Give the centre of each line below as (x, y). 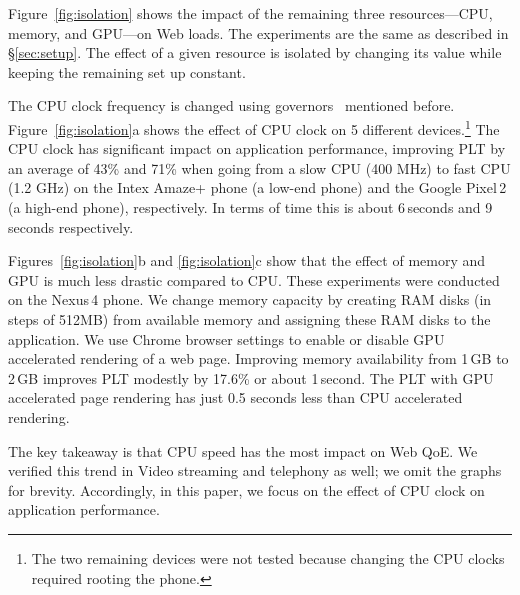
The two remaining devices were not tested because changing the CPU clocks (268, 557)
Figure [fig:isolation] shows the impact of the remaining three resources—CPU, (250, 13)
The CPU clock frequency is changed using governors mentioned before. (231, 105)
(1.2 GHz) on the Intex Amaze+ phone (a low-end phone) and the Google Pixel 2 (257, 187)
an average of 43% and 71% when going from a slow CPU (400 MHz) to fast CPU (259, 167)
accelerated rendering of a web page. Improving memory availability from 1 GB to (258, 358)
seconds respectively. (71, 226)
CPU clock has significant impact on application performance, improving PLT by (257, 148)
